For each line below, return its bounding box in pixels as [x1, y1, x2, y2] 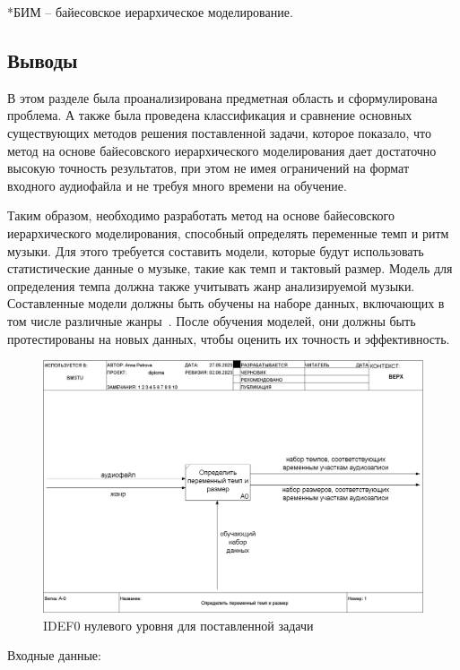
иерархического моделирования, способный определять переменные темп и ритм [7, 223, 449, 242]
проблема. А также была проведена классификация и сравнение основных [7, 106, 412, 125]
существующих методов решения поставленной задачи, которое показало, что [7, 123, 432, 142]
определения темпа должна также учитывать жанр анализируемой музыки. [7, 276, 415, 295]
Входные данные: [7, 646, 101, 665]
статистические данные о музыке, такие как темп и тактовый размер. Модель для [7, 259, 453, 278]
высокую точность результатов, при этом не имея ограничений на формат [7, 159, 410, 177]
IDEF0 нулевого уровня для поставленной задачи [43, 615, 314, 634]
